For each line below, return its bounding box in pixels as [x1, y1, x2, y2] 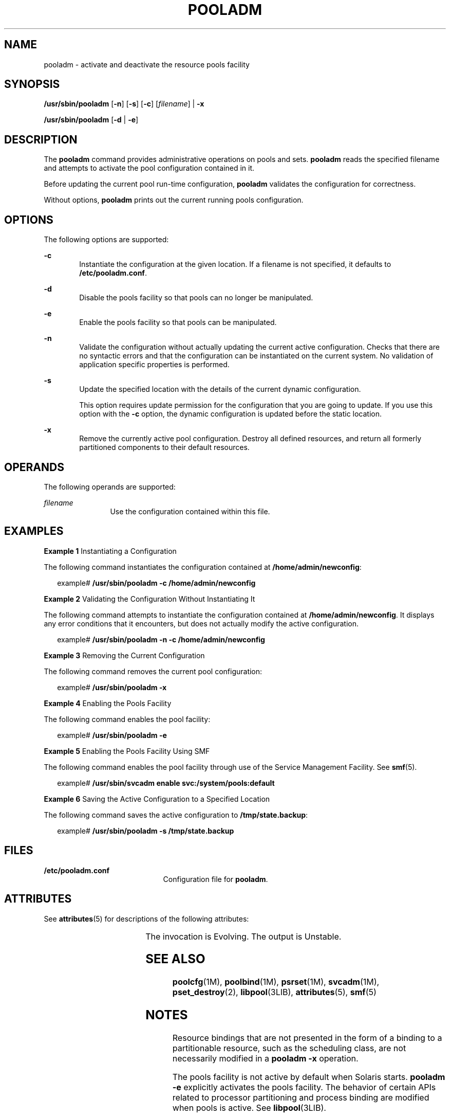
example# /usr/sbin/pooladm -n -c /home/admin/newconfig [57, 635, 265, 644]
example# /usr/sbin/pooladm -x [57, 682, 167, 692]
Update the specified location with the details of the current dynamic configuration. [79, 385, 361, 394]
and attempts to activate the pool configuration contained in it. [44, 164, 255, 173]
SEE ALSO [145, 951, 205, 967]
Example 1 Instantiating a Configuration [44, 546, 177, 555]
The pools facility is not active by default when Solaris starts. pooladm [172, 1072, 445, 1083]
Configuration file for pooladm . [163, 874, 268, 884]
